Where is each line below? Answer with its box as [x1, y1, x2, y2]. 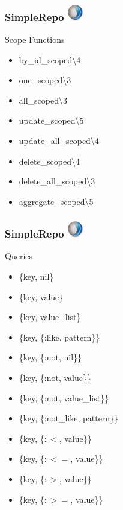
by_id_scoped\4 [19, 53, 81, 66]
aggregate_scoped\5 [19, 195, 94, 207]
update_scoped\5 [19, 114, 84, 127]
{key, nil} [19, 270, 54, 283]
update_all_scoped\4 [19, 134, 99, 147]
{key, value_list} [19, 310, 81, 323]
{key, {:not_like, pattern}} [19, 412, 119, 424]
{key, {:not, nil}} [19, 351, 82, 364]
